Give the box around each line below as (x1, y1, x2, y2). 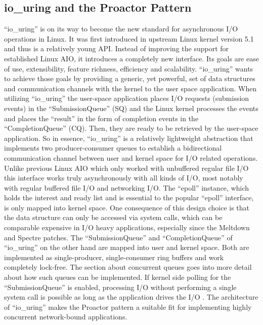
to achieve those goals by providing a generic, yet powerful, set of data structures (4, 73, 255, 84)
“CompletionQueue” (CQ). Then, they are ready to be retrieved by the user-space (4, 123, 258, 133)
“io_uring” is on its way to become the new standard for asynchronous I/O (4, 23, 238, 34)
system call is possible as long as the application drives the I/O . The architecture (4, 292, 258, 302)
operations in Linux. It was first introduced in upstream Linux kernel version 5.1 (4, 33, 254, 44)
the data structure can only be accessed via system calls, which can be (4, 212, 223, 223)
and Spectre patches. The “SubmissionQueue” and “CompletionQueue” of (4, 232, 233, 242)
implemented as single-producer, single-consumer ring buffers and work (4, 251, 224, 262)
